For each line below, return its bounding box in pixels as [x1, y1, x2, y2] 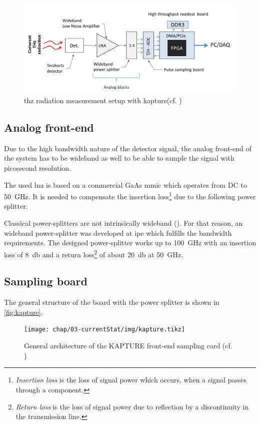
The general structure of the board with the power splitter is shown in [4, 297, 219, 307]
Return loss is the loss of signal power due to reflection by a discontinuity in [15, 401, 249, 411]
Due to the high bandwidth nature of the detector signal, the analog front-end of [4, 143, 251, 153]
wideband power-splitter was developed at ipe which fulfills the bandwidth [4, 227, 232, 238]
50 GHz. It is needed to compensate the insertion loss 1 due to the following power [4, 190, 256, 201]
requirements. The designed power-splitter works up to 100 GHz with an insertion [4, 237, 256, 248]
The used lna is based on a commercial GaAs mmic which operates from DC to [4, 179, 247, 190]
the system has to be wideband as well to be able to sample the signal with [4, 153, 234, 163]
